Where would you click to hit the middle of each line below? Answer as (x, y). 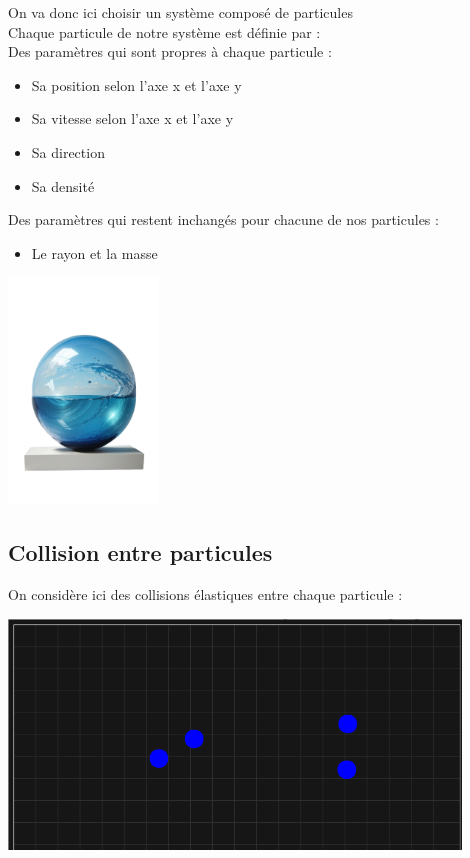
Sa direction (68, 151)
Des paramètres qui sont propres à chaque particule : (170, 51)
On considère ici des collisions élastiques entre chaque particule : (205, 593)
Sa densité (63, 185)
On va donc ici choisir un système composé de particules (180, 12)
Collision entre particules (140, 552)
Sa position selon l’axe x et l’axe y (136, 84)
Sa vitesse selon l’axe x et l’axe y (132, 118)
